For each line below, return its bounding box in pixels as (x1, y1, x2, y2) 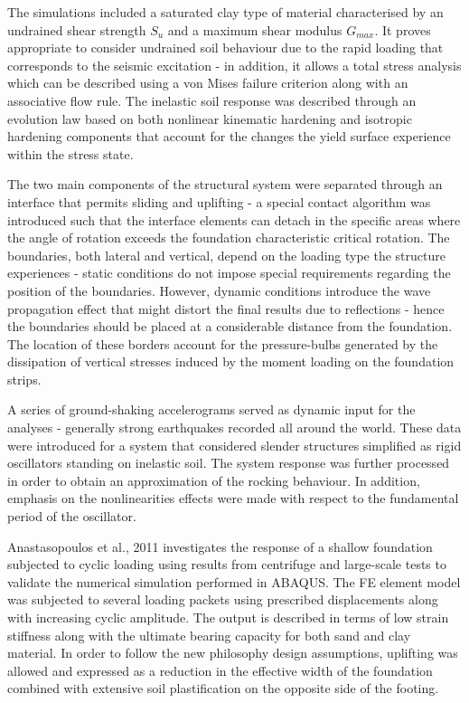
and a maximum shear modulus (167, 20, 342, 39)
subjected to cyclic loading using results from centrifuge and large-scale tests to (7, 555, 446, 574)
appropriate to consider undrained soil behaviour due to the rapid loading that (7, 38, 444, 57)
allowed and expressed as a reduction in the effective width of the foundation (7, 660, 433, 679)
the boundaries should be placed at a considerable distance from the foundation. (7, 317, 453, 336)
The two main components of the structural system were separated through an (7, 175, 443, 194)
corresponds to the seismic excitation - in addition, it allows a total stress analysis (7, 55, 462, 74)
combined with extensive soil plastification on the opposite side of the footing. (7, 679, 439, 698)
